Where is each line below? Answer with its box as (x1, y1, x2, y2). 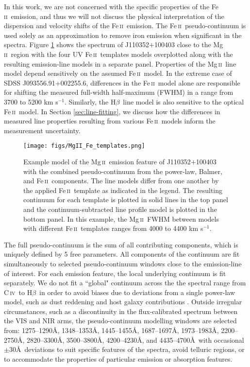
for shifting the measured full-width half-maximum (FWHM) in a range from (4, 87, 233, 97)
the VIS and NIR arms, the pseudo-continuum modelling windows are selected (4, 315, 237, 326)
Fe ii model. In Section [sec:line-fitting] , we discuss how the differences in (4, 106, 220, 116)
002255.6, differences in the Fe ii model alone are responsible (60, 77, 240, 87)
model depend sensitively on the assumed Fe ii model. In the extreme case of (4, 68, 232, 78)
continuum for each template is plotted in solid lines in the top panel (23, 194, 228, 205)
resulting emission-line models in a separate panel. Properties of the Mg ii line (4, 58, 236, 69)
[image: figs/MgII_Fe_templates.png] (23, 142, 145, 150)
